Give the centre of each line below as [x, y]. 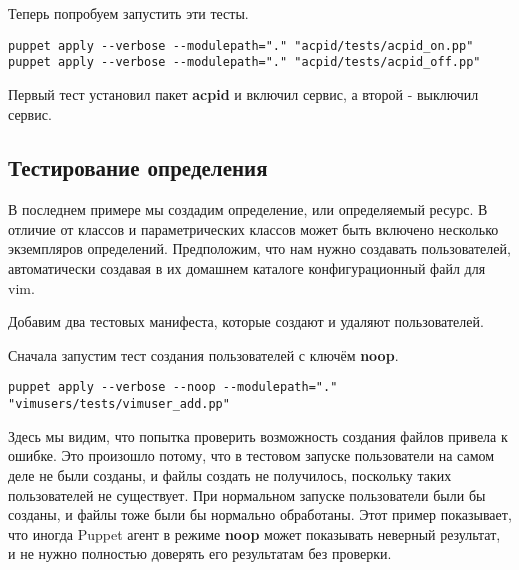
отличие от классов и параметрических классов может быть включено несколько [253, 228]
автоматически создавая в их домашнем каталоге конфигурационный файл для [247, 268]
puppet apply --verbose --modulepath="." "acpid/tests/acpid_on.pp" [241, 45]
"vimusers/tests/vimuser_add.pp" [119, 404]
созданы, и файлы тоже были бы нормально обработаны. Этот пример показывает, [260, 514]
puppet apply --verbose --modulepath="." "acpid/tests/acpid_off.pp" [244, 62]
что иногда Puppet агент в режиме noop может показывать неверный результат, [254, 533]
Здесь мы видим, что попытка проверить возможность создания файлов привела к [258, 435]
